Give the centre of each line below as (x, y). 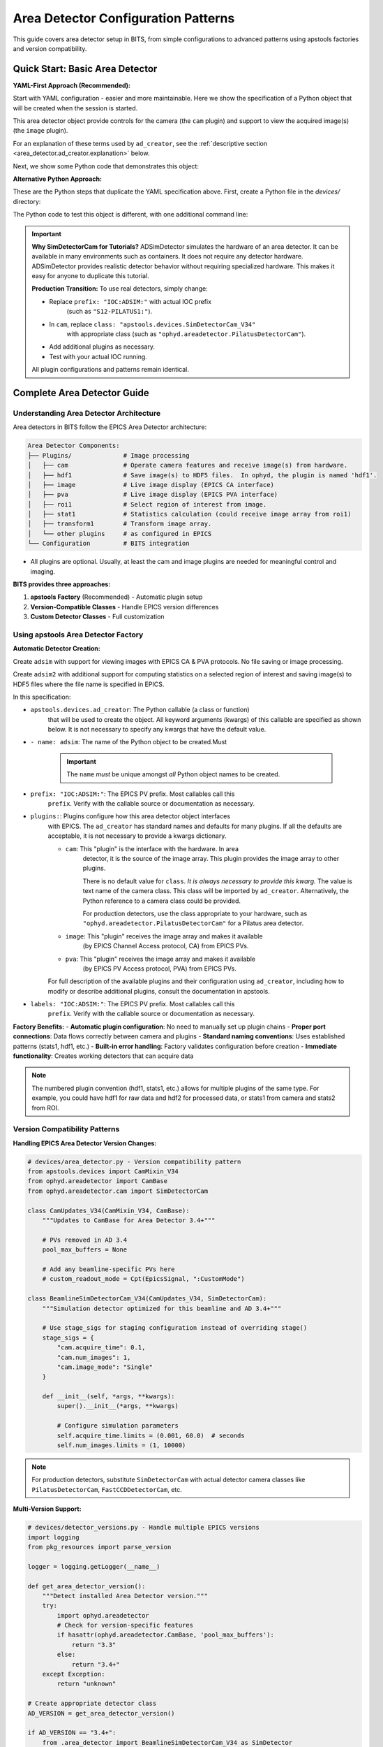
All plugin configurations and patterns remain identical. (111, 370)
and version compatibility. (50, 48)
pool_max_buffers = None (85, 1250)
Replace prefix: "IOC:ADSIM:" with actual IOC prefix (130, 301)
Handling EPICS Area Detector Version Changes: (85, 1143)
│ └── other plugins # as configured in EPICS (120, 534)
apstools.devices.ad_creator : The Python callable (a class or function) (140, 710)
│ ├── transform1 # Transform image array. (120, 524)
